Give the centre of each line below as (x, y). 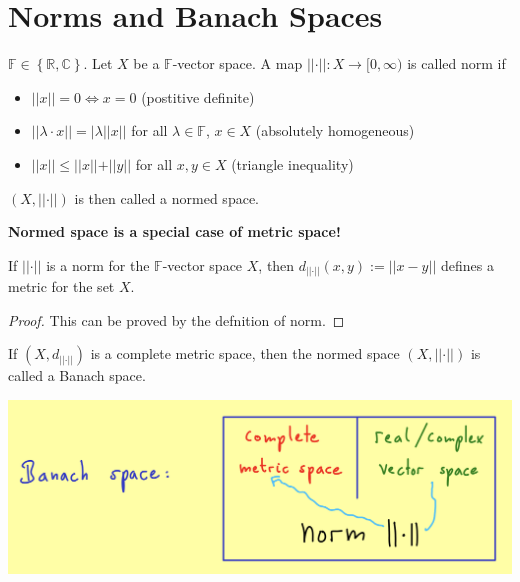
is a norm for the (98, 264)
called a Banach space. (77, 375)
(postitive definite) (198, 96)
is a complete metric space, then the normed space (245, 353)
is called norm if (456, 63)
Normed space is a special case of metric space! (174, 231)
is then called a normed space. (166, 197)
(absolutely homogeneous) (335, 130)
